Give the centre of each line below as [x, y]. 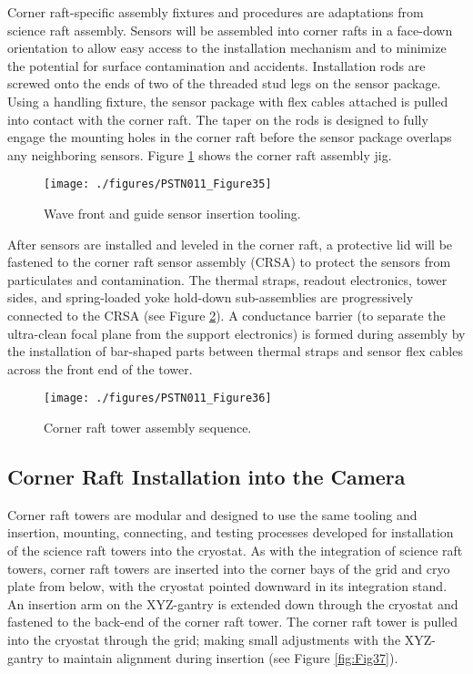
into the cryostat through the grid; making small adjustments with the [204, 639]
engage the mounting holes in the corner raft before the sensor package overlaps [230, 137]
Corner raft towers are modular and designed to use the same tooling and [212, 514]
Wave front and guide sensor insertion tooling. [172, 213]
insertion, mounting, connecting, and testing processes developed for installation [231, 532]
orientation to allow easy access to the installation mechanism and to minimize [227, 48]
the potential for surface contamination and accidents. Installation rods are [216, 65]
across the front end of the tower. [100, 368]
